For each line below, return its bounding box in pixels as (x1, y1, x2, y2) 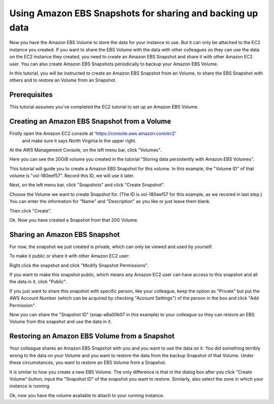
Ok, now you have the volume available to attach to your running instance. (9, 392, 164, 398)
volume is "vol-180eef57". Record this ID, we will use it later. (9, 173, 134, 179)
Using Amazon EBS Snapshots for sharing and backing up (9, 8, 258, 19)
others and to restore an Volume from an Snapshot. (9, 77, 117, 83)
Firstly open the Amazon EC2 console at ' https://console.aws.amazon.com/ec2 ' (9, 130, 177, 137)
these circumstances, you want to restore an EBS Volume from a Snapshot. (9, 359, 166, 365)
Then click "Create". (9, 208, 52, 214)
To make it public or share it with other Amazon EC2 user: (9, 253, 130, 259)
